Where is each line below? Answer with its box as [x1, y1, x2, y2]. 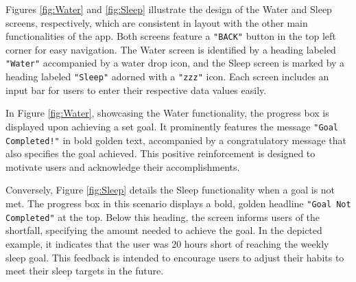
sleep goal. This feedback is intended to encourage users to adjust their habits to [5, 250, 344, 264]
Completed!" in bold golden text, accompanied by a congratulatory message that [5, 132, 347, 147]
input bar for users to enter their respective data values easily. [5, 82, 267, 97]
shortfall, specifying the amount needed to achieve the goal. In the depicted [5, 223, 322, 237]
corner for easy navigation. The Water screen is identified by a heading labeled [5, 42, 336, 56]
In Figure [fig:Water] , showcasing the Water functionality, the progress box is [5, 106, 329, 120]
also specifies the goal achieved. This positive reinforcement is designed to [5, 146, 316, 161]
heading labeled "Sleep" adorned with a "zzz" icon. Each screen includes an [5, 69, 329, 84]
